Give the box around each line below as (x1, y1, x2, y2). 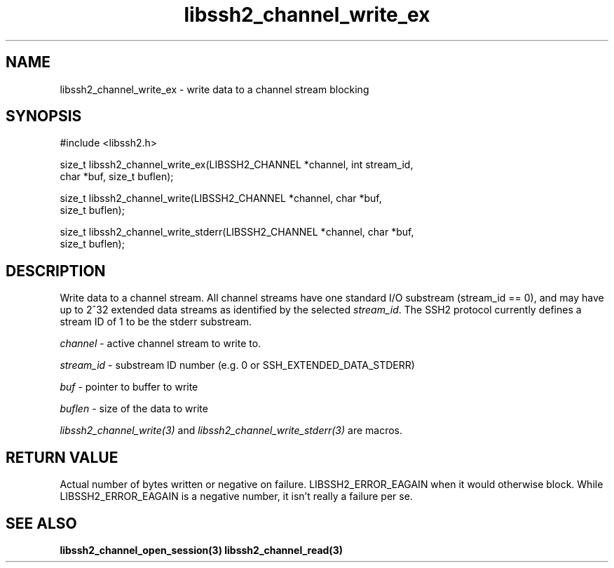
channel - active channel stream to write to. (60, 337, 261, 350)
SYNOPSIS (6, 107, 82, 126)
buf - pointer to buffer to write (60, 381, 198, 393)
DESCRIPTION (6, 262, 106, 280)
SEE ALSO (6, 514, 77, 532)
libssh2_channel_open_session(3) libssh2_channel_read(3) (60, 543, 343, 556)
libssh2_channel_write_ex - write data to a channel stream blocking (60, 83, 369, 95)
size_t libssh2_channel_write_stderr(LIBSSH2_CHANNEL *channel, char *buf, (60, 226, 414, 238)
